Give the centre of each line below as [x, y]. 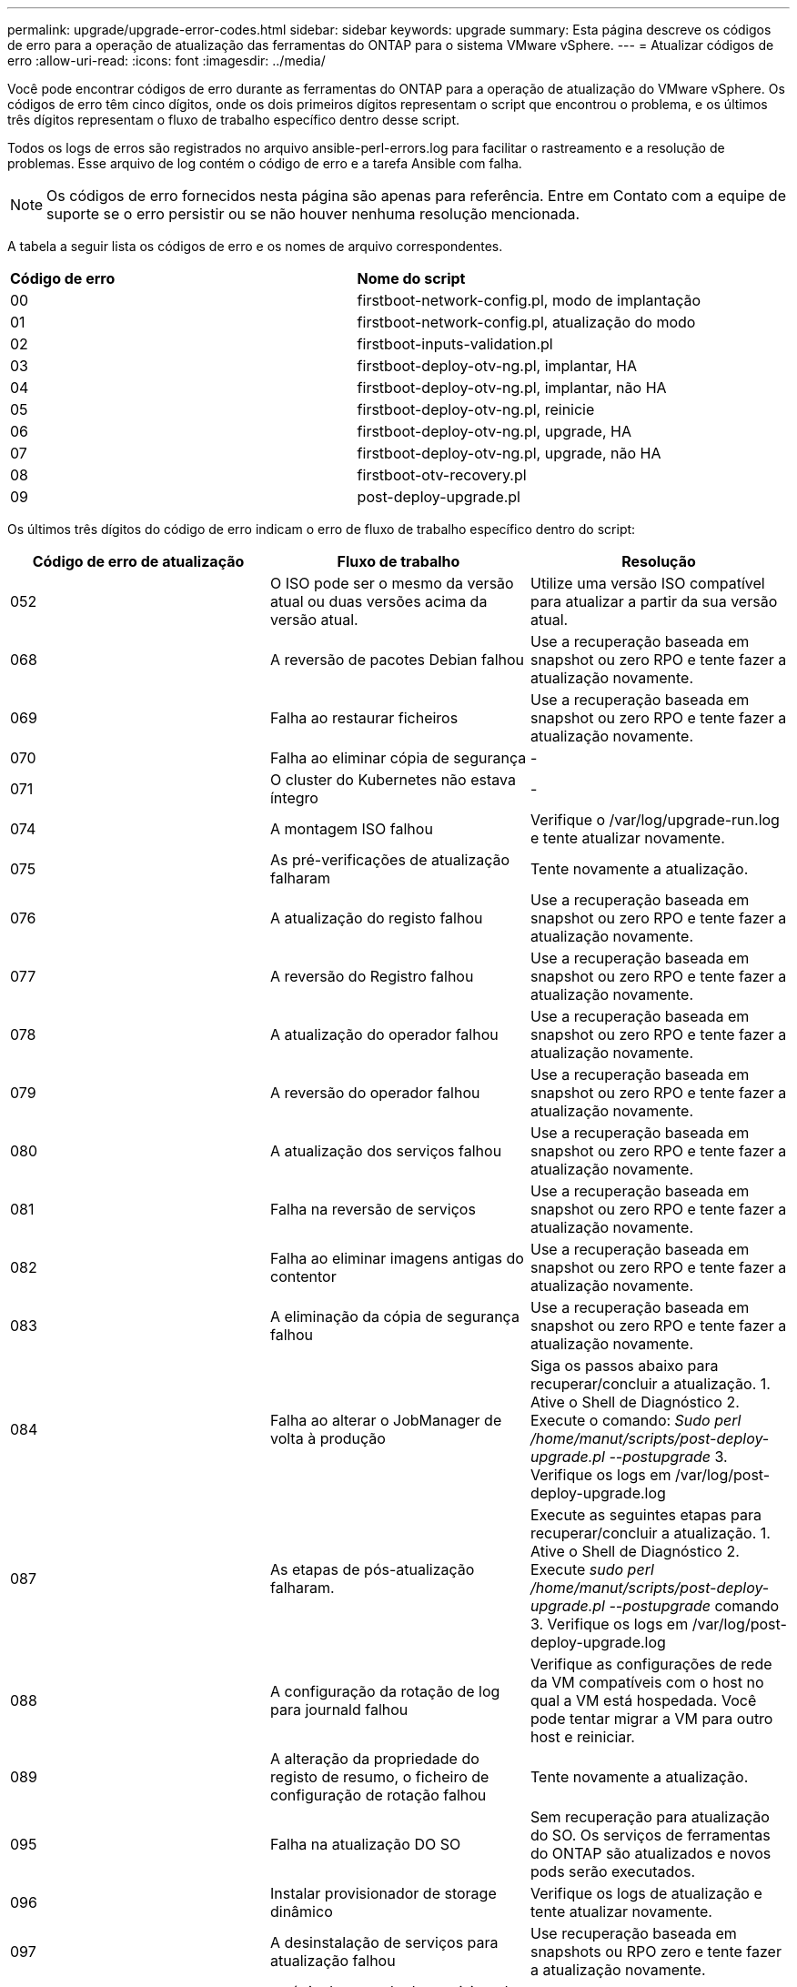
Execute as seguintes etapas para [646, 1515]
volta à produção [328, 1438]
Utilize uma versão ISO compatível [647, 583]
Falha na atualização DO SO [365, 1844]
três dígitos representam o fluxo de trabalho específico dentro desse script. [234, 120]
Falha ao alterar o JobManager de [386, 1420]
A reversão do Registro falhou [372, 976]
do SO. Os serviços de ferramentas [650, 1835]
